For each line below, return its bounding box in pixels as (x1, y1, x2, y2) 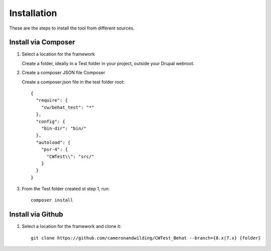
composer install (31, 197, 73, 203)
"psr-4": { (41, 147, 68, 152)
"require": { (36, 98, 68, 103)
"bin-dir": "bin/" (41, 125, 87, 131)
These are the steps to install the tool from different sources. (9, 25, 135, 31)
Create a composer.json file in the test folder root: (22, 79, 125, 85)
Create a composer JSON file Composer (22, 70, 105, 76)
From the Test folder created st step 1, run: (22, 186, 110, 192)
